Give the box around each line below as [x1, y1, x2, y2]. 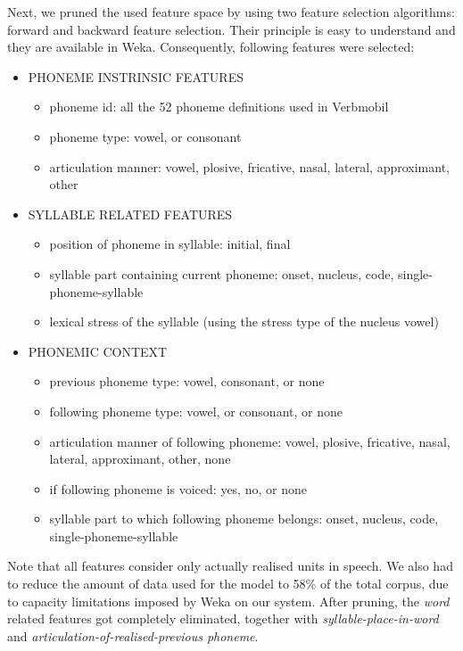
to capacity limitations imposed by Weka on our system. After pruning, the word [7, 591, 450, 610]
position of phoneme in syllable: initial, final [49, 235, 291, 253]
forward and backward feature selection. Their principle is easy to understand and [7, 20, 456, 38]
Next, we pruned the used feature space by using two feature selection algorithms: [7, 3, 455, 21]
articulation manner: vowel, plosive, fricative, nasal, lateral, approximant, [49, 157, 450, 176]
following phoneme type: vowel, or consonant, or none [49, 401, 343, 420]
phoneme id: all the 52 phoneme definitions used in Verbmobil [49, 97, 389, 116]
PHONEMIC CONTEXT [28, 342, 168, 360]
